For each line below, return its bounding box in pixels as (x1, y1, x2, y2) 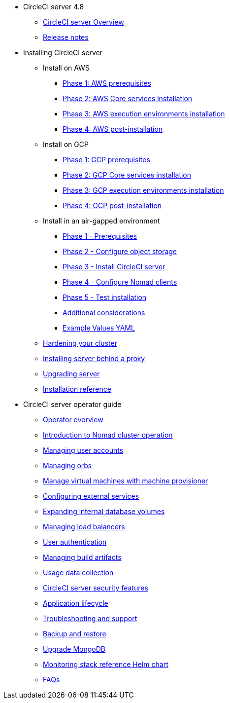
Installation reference (43, 385, 111, 393)
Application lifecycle (43, 599, 108, 607)
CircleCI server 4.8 (23, 2, 84, 11)
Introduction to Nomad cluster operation (43, 431, 173, 439)
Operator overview (43, 415, 103, 424)
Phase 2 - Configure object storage (63, 247, 177, 256)
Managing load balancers (43, 522, 125, 531)
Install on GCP (43, 140, 89, 148)
